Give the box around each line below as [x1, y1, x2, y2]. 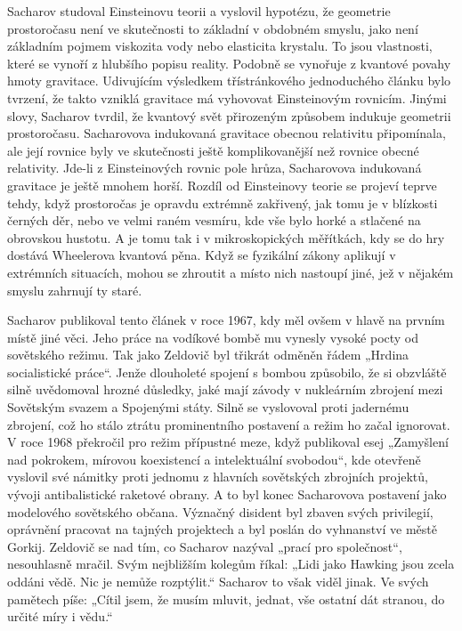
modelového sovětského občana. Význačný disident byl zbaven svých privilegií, [7, 502, 434, 521]
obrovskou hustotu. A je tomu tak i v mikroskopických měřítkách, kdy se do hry [7, 228, 445, 247]
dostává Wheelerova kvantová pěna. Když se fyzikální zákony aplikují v [7, 246, 396, 264]
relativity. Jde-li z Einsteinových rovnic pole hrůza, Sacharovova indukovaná [7, 158, 422, 177]
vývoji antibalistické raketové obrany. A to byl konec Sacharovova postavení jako [7, 485, 447, 504]
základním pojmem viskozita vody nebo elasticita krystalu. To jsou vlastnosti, [7, 36, 433, 55]
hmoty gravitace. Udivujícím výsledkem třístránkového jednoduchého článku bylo [7, 71, 451, 90]
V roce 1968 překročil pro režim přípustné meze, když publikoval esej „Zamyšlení [7, 433, 449, 451]
